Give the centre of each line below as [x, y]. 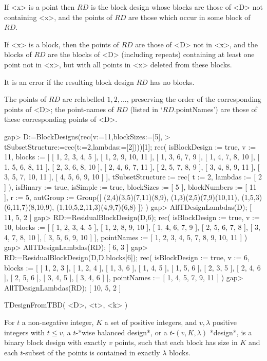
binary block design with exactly [55, 342]
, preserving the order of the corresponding [194, 99]
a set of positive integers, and [151, 322]
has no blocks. [172, 82]
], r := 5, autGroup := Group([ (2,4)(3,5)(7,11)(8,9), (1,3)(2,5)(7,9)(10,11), [122, 197]
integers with [25, 332]
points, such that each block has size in [176, 342]
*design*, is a [231, 332]
